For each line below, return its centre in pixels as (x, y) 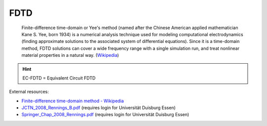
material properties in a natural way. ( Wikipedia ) (70, 55)
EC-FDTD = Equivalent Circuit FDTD (59, 78)
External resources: (29, 92)
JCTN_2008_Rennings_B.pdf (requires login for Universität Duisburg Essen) (99, 108)
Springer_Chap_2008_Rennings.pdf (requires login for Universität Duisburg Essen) (105, 115)
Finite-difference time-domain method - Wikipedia (73, 101)
